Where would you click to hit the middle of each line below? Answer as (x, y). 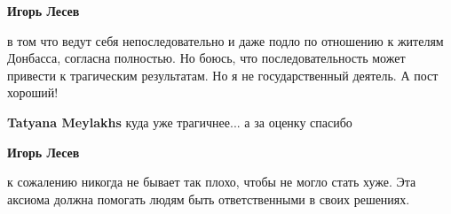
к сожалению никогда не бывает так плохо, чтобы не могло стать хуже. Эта (212, 182)
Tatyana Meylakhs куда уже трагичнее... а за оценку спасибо (180, 122)
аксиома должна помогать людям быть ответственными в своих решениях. (209, 199)
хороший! (33, 92)
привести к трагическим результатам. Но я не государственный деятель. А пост (223, 75)
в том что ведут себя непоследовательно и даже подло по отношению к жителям (225, 40)
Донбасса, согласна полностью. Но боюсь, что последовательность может (206, 58)
